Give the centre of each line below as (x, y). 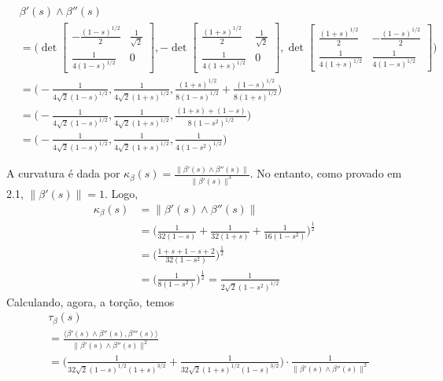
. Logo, (121, 194)
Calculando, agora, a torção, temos (90, 301)
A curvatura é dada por (63, 173)
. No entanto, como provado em (326, 173)
